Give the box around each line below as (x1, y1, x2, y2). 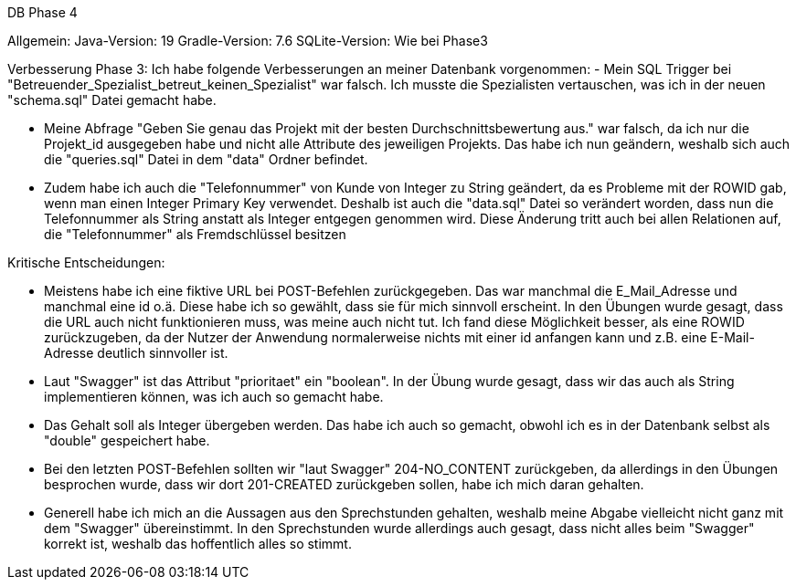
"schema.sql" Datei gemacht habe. (7, 92, 217, 108)
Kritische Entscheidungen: (7, 255, 165, 270)
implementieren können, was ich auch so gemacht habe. (44, 389, 384, 404)
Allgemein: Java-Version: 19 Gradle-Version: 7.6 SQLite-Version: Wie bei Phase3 (7, 33, 488, 48)
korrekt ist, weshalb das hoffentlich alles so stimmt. (44, 536, 352, 551)
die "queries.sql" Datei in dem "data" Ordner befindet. (44, 152, 368, 167)
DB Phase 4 (7, 5, 78, 20)
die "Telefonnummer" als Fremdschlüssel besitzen (44, 226, 346, 242)
